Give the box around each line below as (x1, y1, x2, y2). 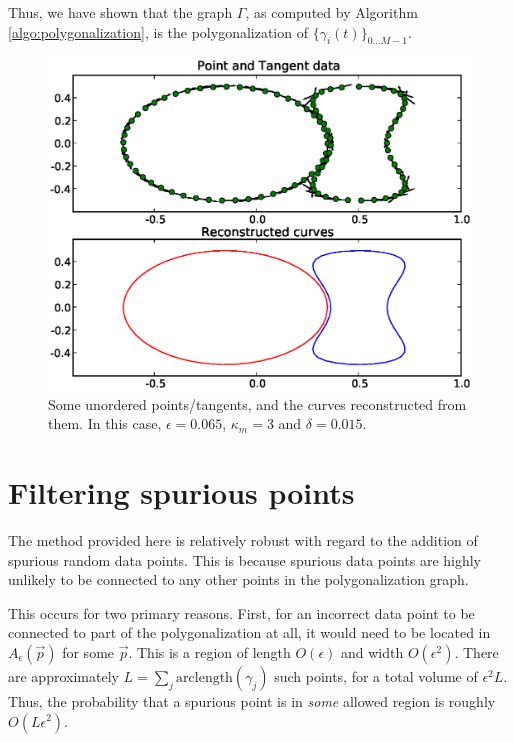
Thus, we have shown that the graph (8, 2, 233, 22)
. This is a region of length (128, 641, 291, 662)
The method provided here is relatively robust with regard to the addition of (8, 529, 478, 550)
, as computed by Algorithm (245, 2, 418, 22)
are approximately (8, 665, 119, 686)
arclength (176, 670, 233, 685)
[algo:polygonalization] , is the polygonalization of (8, 21, 308, 42)
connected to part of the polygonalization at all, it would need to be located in (8, 622, 491, 643)
